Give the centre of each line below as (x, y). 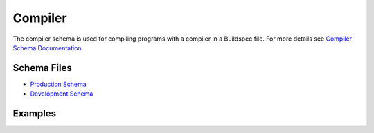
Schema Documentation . (48, 48)
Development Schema (62, 94)
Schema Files (42, 68)
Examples (35, 114)
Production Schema (58, 84)
